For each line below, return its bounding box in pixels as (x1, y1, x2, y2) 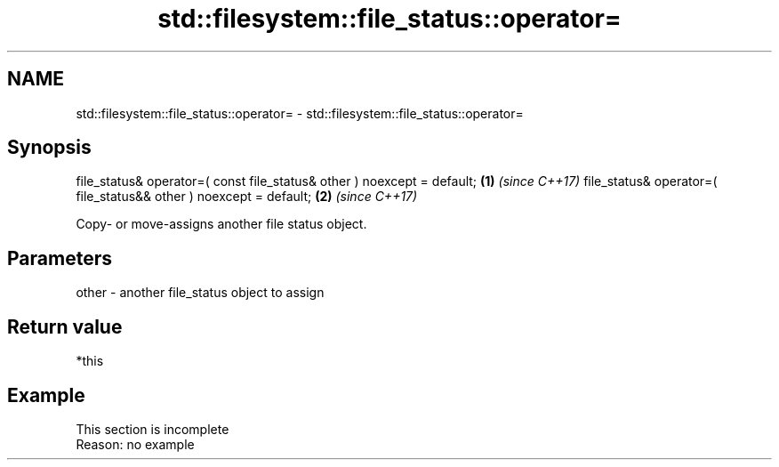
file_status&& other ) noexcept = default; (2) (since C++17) (76, 189, 418, 205)
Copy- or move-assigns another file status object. (76, 216, 367, 232)
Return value (7, 315, 123, 338)
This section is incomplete (76, 421, 229, 437)
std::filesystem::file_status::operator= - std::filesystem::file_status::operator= (76, 105, 524, 121)
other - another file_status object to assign (76, 285, 325, 301)
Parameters (7, 246, 112, 270)
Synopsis (7, 136, 92, 159)
